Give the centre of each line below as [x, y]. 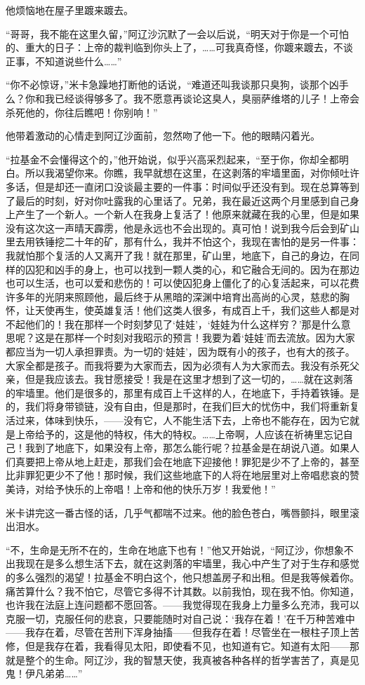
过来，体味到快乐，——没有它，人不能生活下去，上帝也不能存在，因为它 [182, 420]
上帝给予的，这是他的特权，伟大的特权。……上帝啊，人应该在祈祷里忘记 [179, 434]
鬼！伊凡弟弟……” [44, 673]
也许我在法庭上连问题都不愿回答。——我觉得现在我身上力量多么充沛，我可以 [182, 605]
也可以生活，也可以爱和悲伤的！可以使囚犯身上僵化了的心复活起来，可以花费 [182, 283]
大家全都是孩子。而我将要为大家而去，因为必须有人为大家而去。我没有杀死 [178, 365]
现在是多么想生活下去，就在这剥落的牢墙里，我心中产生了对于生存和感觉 [192, 563]
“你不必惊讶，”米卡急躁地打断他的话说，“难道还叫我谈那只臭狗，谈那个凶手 [177, 84]
